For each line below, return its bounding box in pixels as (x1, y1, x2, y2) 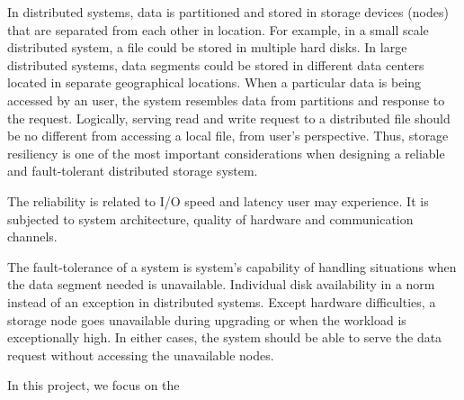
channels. (7, 227, 58, 246)
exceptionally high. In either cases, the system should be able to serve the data (7, 328, 442, 347)
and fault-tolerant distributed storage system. (7, 161, 258, 180)
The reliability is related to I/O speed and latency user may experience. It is (7, 191, 429, 210)
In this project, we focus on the (7, 376, 180, 395)
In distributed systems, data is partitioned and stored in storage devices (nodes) (7, 3, 449, 21)
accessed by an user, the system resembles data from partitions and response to (7, 90, 445, 109)
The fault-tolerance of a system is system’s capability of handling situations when (7, 257, 457, 276)
